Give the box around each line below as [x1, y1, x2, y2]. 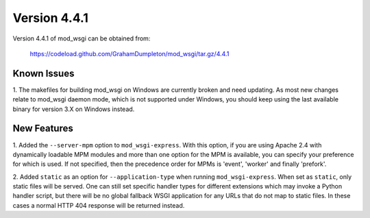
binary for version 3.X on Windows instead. [12, 105, 135, 113]
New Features [12, 123, 73, 134]
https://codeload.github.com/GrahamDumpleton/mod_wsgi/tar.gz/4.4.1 [29, 49, 230, 58]
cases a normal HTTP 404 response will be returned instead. [12, 201, 185, 209]
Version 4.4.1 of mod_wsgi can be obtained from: [12, 34, 151, 43]
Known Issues [12, 67, 75, 79]
